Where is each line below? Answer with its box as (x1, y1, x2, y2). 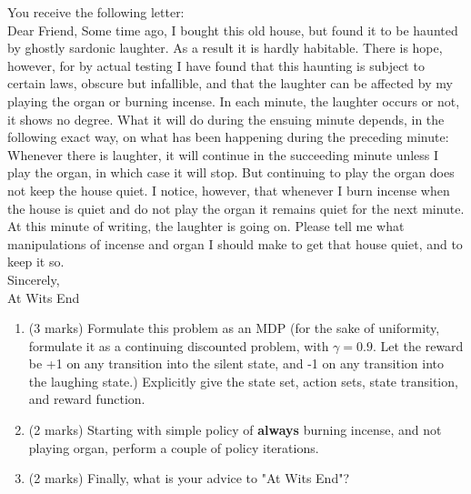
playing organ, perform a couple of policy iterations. (28, 438, 319, 457)
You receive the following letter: (7, 3, 185, 21)
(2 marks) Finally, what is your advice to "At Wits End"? (28, 469, 350, 488)
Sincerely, (7, 269, 60, 288)
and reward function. (28, 389, 145, 408)
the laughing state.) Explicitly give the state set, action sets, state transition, (28, 371, 458, 390)
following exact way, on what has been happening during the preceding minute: (7, 127, 449, 146)
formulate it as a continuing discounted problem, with (28, 336, 329, 355)
